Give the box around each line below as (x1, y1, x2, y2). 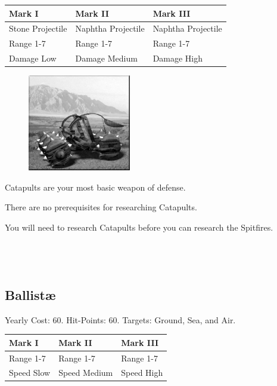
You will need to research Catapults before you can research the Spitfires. (5, 221, 273, 233)
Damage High (152, 52, 203, 65)
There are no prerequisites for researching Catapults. (5, 201, 197, 213)
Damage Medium (75, 52, 138, 65)
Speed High (121, 366, 163, 379)
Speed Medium (58, 366, 113, 379)
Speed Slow (9, 366, 51, 379)
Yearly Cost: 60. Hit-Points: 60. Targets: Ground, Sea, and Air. (5, 313, 236, 326)
